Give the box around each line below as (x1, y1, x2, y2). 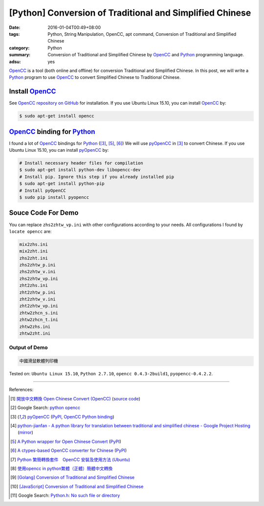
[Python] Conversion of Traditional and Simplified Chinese (9, 7, 251, 18)
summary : (9, 52, 31, 58)
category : (9, 45, 30, 51)
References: (9, 387, 34, 392)
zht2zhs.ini (19, 283, 48, 288)
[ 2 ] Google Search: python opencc (10, 405, 81, 411)
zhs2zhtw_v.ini (19, 269, 56, 275)
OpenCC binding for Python (9, 127, 95, 136)
